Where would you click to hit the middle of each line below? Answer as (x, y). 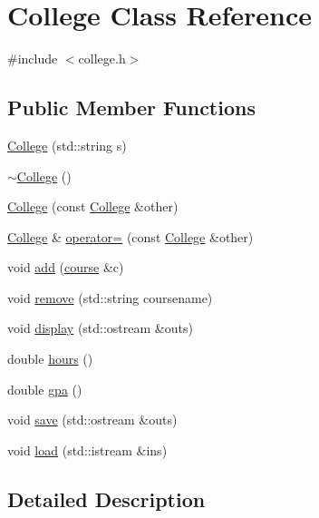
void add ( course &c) (66, 267)
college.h (102, 59)
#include (33, 59)
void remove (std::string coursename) (110, 297)
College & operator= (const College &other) (130, 236)
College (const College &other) (93, 206)
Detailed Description (106, 498)
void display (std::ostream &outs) (100, 328)
